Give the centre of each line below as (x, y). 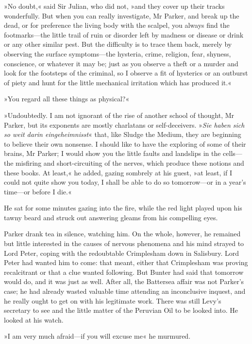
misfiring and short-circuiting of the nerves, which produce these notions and (130, 162)
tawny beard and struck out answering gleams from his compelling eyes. (111, 217)
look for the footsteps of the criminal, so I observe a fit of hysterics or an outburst (126, 73)
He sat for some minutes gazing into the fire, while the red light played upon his (123, 208)
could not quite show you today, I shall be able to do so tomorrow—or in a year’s (125, 182)
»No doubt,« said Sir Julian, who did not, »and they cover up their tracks (114, 6)
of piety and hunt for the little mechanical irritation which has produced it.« (118, 82)
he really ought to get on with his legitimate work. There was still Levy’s (113, 300)
